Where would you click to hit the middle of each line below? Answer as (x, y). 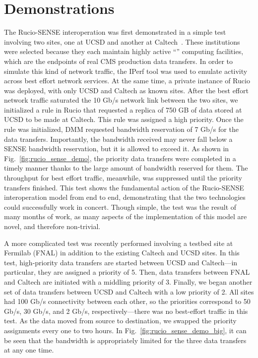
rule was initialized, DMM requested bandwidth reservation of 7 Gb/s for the (121, 129)
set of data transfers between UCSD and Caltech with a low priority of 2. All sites (129, 291)
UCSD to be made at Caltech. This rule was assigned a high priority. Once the (124, 119)
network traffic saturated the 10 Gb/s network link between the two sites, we (121, 100)
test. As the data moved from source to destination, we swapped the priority (120, 321)
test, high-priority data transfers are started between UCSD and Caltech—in (121, 262)
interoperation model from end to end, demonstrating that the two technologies (125, 197)
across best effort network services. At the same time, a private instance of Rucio (127, 81)
